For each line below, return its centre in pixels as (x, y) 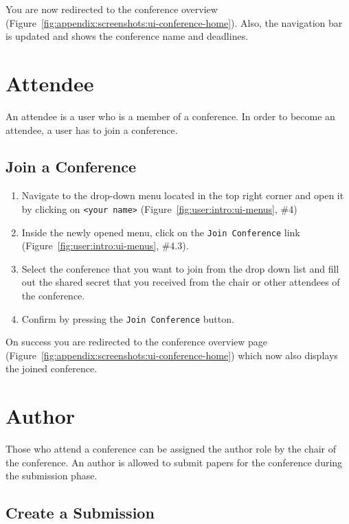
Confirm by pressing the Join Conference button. (128, 318)
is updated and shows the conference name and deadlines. (127, 36)
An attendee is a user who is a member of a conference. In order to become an (170, 116)
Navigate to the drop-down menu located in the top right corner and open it (183, 195)
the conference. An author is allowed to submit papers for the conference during (174, 462)
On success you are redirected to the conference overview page (137, 342)
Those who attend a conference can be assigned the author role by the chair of (171, 449)
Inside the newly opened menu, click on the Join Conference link (161, 232)
